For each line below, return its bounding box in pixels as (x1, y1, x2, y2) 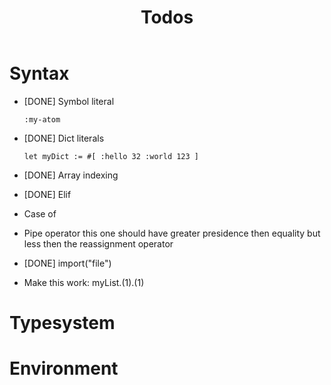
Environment (9, 357, 119, 380)
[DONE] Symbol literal (23, 95, 115, 107)
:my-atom (23, 114, 61, 125)
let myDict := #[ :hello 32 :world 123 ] (23, 151, 199, 161)
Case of (23, 207, 57, 220)
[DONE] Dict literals (23, 132, 105, 144)
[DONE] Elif (23, 188, 72, 200)
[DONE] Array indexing (23, 169, 119, 181)
